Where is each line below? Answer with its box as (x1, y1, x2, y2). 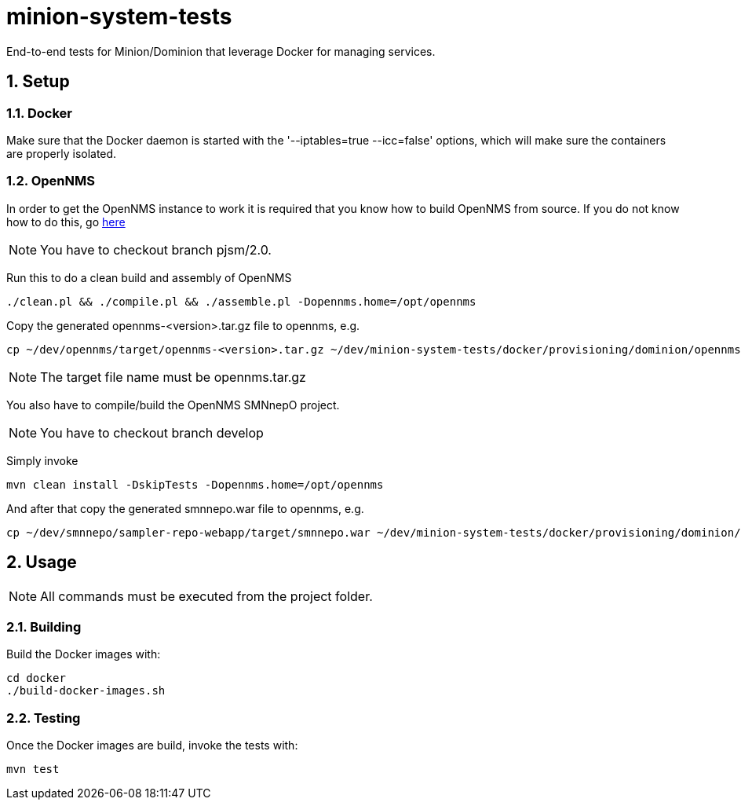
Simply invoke (6, 453, 78, 467)
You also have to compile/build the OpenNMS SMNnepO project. (6, 398, 340, 412)
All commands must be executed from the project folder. (40, 588, 373, 604)
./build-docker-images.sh (6, 684, 166, 698)
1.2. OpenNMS (6, 173, 95, 189)
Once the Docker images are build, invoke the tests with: (6, 738, 298, 753)
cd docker (6, 672, 66, 685)
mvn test (6, 763, 60, 776)
